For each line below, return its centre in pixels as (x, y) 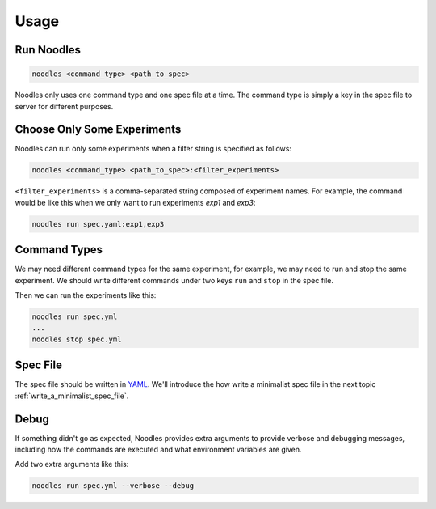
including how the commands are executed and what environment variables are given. (158, 450)
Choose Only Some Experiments (98, 129)
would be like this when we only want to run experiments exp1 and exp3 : (135, 202)
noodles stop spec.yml (77, 339)
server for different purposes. (64, 106)
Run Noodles (48, 50)
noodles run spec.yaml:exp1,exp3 (98, 224)
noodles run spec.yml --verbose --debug (113, 486)
